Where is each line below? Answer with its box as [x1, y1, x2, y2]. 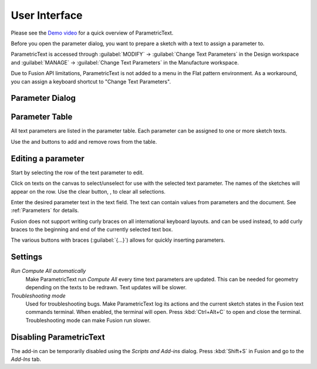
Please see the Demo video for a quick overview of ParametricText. [11, 29, 174, 36]
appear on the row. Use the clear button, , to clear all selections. [11, 188, 166, 195]
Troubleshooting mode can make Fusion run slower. [25, 317, 151, 324]
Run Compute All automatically [11, 268, 86, 275]
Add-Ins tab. [11, 356, 41, 363]
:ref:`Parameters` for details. [11, 207, 79, 214]
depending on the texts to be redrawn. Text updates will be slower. [25, 284, 187, 291]
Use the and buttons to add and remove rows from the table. [11, 138, 157, 145]
